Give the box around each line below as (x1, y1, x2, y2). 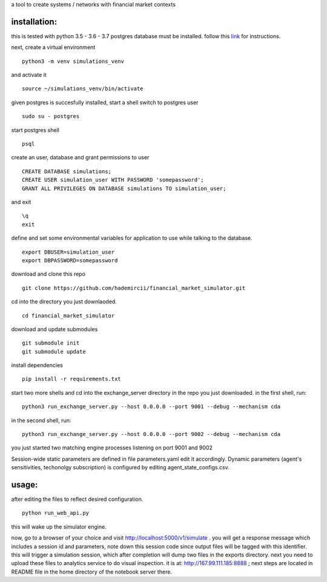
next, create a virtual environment (11, 44, 96, 51)
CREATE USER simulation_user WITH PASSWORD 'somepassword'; (22, 176, 204, 184)
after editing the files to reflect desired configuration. (11, 495, 144, 503)
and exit (11, 198, 31, 205)
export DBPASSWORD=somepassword (22, 257, 118, 263)
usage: (11, 480, 38, 490)
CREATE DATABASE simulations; (22, 168, 112, 175)
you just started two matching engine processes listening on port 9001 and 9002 (11, 444, 213, 451)
